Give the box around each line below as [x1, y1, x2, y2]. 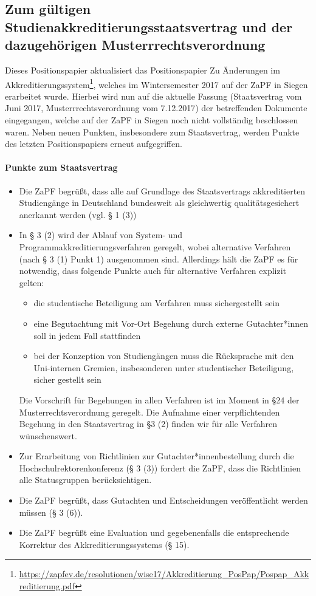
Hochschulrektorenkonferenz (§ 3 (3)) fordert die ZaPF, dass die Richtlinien [19, 461, 301, 474]
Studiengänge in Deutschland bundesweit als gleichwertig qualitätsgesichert [19, 196, 300, 209]
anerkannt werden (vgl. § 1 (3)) [19, 208, 137, 221]
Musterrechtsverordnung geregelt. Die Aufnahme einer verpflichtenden [19, 405, 280, 418]
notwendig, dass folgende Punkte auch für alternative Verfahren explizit [19, 264, 287, 277]
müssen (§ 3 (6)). [19, 505, 83, 518]
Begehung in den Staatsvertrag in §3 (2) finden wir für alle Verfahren [19, 417, 278, 430]
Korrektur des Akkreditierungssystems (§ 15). [19, 538, 190, 550]
